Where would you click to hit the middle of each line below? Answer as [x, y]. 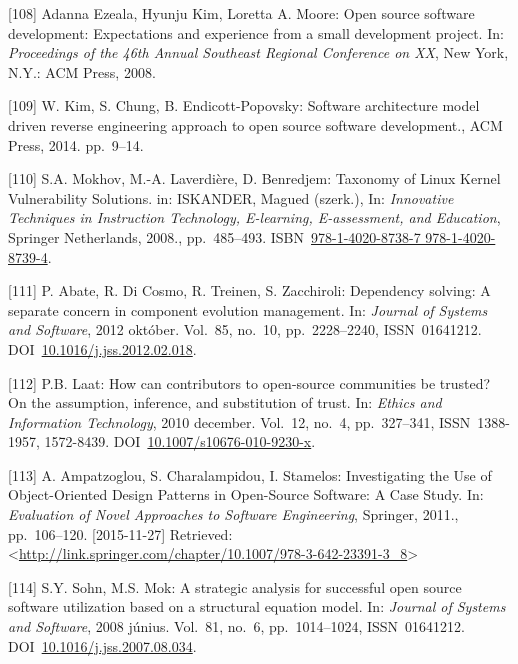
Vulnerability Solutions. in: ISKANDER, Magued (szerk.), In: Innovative [231, 197]
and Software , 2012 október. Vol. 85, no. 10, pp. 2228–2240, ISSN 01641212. [245, 329]
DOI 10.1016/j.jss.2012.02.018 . [102, 348]
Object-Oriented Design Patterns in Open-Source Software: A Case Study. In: [246, 494]
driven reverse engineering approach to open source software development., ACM [255, 124]
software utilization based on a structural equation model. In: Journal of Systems [257, 606]
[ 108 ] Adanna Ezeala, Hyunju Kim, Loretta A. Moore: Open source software [241, 13]
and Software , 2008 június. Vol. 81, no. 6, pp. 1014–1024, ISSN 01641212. [236, 626]
